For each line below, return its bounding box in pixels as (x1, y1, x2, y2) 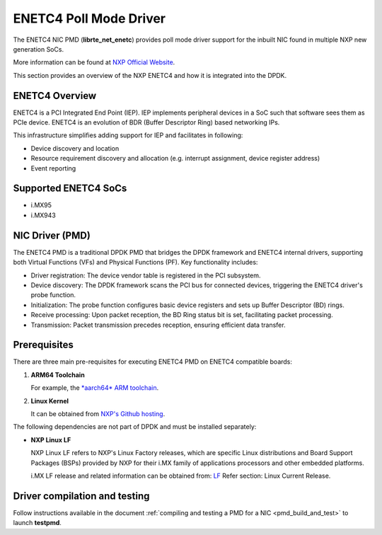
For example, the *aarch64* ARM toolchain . (30, 384, 159, 392)
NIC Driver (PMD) (13, 229, 91, 241)
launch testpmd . (13, 519, 62, 527)
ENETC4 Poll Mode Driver (13, 11, 166, 26)
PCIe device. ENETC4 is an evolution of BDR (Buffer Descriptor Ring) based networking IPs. (13, 118, 280, 127)
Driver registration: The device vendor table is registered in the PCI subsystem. (30, 271, 261, 280)
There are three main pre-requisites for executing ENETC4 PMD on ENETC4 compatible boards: (13, 357, 293, 366)
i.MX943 (30, 211, 56, 219)
